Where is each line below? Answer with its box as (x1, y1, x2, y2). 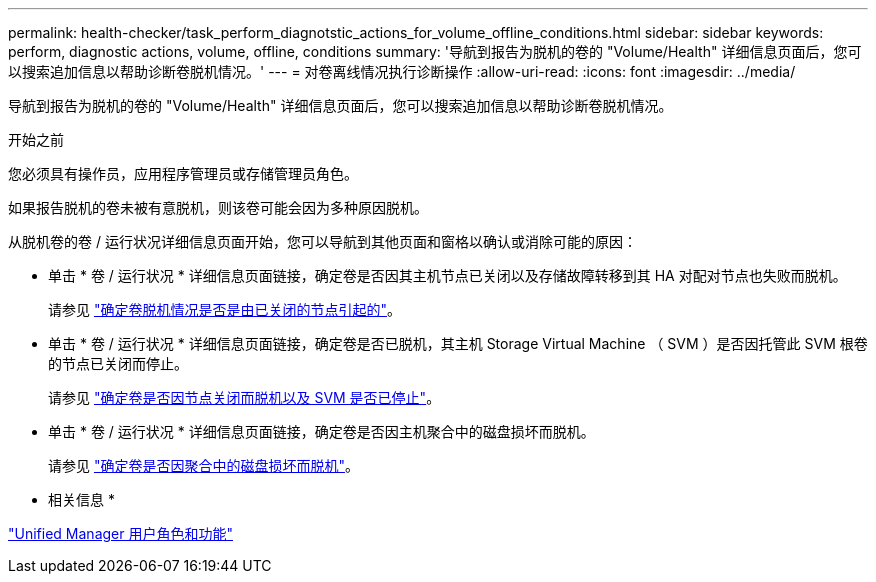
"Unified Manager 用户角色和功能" (8, 525, 233, 542)
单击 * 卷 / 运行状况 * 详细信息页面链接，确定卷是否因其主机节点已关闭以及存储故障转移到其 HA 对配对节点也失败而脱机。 (48, 267, 847, 284)
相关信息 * (48, 491, 115, 508)
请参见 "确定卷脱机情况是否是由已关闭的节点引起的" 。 (48, 301, 401, 318)
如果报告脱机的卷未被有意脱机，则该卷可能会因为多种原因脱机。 (8, 199, 428, 216)
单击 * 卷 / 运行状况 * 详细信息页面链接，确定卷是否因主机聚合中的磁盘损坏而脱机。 (48, 423, 595, 440)
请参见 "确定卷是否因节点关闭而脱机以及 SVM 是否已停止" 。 (48, 389, 441, 406)
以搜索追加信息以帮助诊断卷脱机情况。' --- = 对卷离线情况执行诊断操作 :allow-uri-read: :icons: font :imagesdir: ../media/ (8, 63, 796, 80)
